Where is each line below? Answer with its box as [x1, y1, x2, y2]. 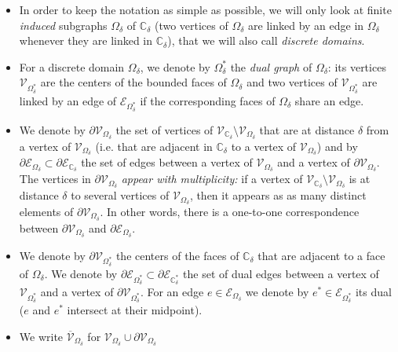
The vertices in [19, 170, 91, 187]
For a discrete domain [19, 58, 125, 75]
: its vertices [327, 58, 386, 75]
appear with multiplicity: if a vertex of [121, 170, 303, 187]
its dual [355, 284, 392, 300]
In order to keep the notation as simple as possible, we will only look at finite [19, 2, 392, 17]
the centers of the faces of [115, 247, 239, 263]
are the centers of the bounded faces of [40, 74, 227, 90]
